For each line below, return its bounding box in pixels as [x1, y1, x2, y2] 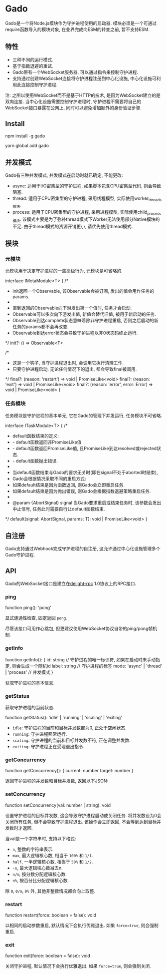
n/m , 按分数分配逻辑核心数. [12, 871, 67, 877]
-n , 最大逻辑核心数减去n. [12, 865, 63, 871]
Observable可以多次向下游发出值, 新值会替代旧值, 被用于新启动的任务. [12, 311, 156, 317]
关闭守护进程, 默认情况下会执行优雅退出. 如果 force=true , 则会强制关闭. [5, 963, 151, 969]
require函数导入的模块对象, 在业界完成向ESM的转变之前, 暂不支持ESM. [5, 26, 150, 32]
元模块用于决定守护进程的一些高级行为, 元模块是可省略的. [5, 268, 123, 274]
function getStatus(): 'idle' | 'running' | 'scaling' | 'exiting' [5, 715, 122, 721]
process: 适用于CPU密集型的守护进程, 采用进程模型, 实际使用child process [12, 209, 161, 216]
